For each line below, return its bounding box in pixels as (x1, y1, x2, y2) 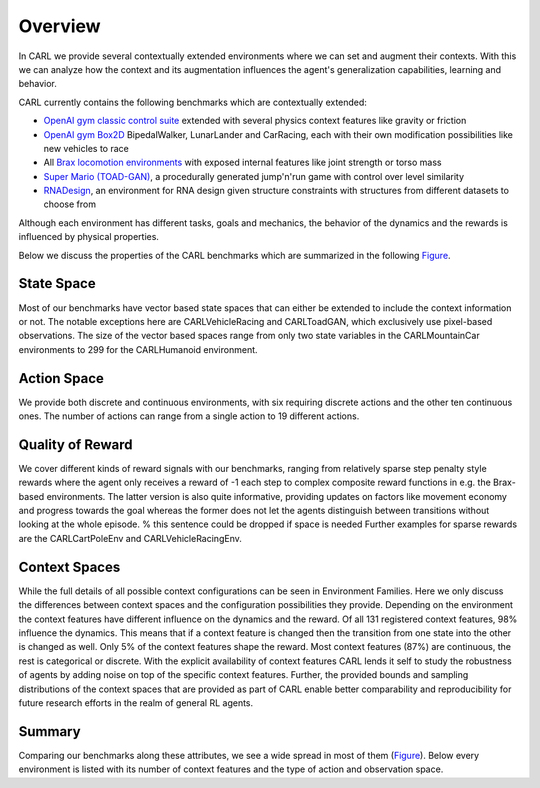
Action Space (18, 370, 105, 387)
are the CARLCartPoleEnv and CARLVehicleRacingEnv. (18, 532, 242, 544)
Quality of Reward (18, 436, 133, 453)
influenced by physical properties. (18, 231, 160, 243)
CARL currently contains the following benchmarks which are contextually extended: (18, 96, 367, 108)
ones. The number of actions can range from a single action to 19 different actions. (18, 410, 360, 422)
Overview (18, 15, 101, 37)
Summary (18, 723, 81, 740)
